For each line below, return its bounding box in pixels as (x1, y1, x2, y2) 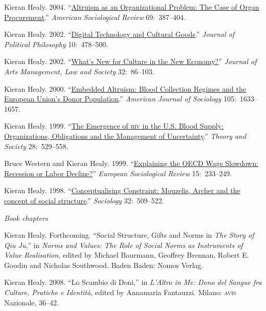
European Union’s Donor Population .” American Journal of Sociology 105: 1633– (4, 93, 258, 104)
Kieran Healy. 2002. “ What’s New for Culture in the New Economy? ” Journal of (4, 56, 257, 67)
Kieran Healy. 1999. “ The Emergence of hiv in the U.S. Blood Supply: (4, 120, 224, 131)
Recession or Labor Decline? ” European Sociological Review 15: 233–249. (4, 168, 232, 178)
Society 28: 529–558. (4, 140, 69, 151)
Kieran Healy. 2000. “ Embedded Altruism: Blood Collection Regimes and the (4, 83, 246, 94)
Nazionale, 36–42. (4, 297, 59, 307)
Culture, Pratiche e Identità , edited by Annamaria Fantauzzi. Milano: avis (4, 287, 236, 298)
